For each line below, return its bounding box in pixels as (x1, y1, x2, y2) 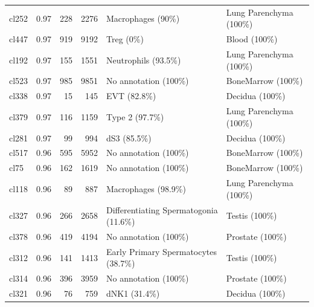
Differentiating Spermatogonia (106, 203, 218, 216)
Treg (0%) (106, 33, 144, 45)
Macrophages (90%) (106, 11, 180, 24)
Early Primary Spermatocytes (106, 245, 217, 257)
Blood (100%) (226, 33, 278, 45)
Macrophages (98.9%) (106, 182, 186, 195)
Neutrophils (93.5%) (106, 53, 181, 66)
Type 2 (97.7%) (106, 110, 164, 123)
